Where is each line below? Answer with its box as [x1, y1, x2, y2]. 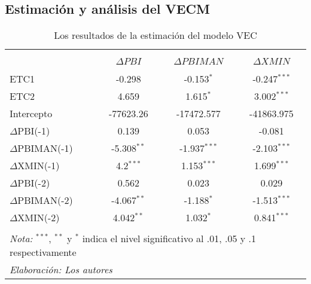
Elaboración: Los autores [10, 262, 112, 277]
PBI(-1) [17, 124, 50, 138]
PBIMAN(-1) [17, 141, 73, 155]
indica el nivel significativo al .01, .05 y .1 [82, 231, 256, 246]
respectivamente [10, 245, 77, 259]
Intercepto [10, 106, 53, 121]
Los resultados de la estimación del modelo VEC [54, 28, 257, 42]
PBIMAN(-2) [17, 193, 73, 207]
